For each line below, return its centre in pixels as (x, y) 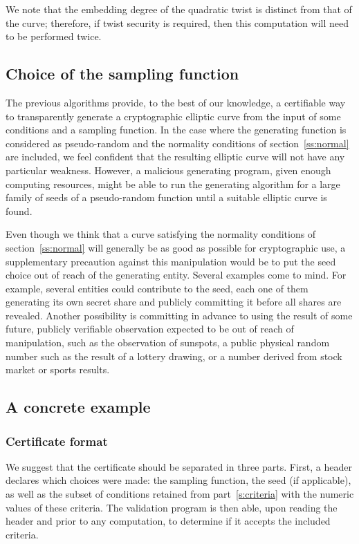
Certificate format (57, 441)
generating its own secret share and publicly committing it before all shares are (174, 302)
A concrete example (78, 407)
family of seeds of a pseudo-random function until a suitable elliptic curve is (166, 197)
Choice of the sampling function (122, 74)
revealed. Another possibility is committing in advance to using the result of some (179, 315)
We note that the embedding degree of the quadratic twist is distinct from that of (179, 9)
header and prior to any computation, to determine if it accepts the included (168, 521)
